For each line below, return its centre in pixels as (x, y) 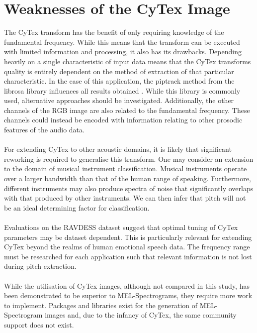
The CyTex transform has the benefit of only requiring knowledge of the (114, 32)
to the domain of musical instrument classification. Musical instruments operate (126, 168)
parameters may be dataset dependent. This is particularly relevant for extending (128, 237)
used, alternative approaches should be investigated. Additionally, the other (119, 100)
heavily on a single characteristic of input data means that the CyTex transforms (128, 61)
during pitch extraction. (40, 266)
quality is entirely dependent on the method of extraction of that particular (119, 71)
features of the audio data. (44, 130)
